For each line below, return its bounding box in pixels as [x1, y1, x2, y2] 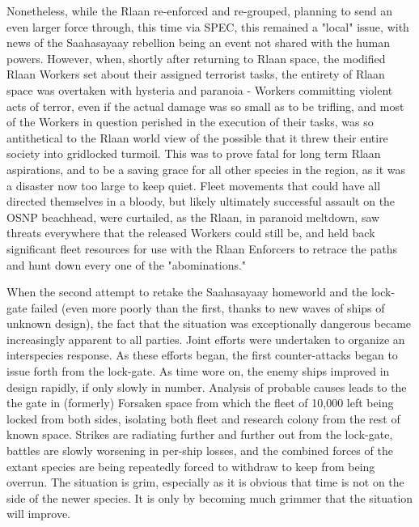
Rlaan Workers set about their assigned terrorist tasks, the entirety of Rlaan [6, 66, 385, 83]
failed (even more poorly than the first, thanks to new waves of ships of [31, 299, 385, 316]
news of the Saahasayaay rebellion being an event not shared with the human [6, 34, 390, 51]
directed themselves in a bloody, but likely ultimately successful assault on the [6, 193, 396, 210]
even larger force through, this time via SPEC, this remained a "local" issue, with [6, 18, 409, 35]
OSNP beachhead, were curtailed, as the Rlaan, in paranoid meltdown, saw [6, 208, 380, 225]
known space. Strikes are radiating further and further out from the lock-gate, [6, 426, 393, 443]
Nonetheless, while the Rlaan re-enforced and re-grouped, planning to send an [6, 2, 392, 19]
